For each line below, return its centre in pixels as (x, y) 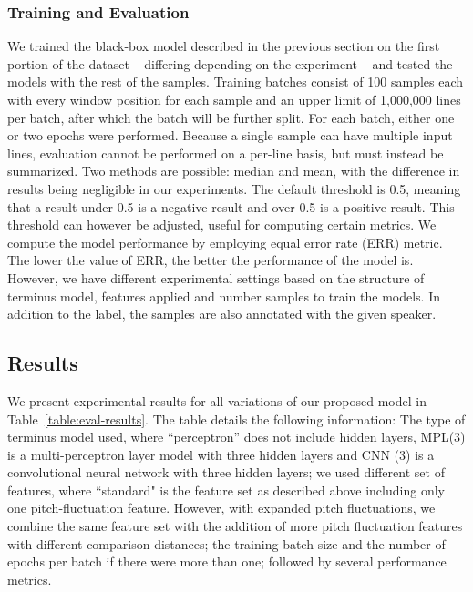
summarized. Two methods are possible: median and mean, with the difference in (234, 171)
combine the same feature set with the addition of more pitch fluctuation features (235, 526)
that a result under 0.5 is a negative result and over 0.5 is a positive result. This (231, 206)
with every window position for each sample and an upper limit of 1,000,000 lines (234, 99)
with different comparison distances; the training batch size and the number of (226, 543)
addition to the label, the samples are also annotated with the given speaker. (222, 314)
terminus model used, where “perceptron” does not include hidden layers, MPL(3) (236, 437)
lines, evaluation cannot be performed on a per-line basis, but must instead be (226, 153)
